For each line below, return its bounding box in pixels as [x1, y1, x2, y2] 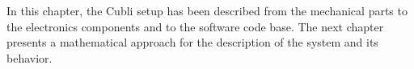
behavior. [6, 49, 53, 66]
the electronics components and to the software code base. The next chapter [6, 18, 384, 34]
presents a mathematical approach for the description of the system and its [6, 34, 378, 51]
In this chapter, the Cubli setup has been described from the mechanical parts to [6, 2, 408, 18]
